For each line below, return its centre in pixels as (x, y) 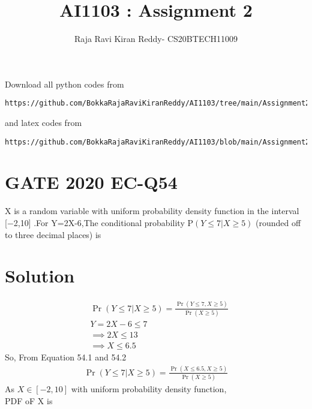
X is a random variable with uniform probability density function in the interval (152, 211)
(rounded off (278, 222)
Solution (40, 276)
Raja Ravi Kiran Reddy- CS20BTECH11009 (156, 39)
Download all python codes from (64, 84)
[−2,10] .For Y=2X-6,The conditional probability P (99, 222)
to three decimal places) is (53, 234)
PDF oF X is (29, 400)
